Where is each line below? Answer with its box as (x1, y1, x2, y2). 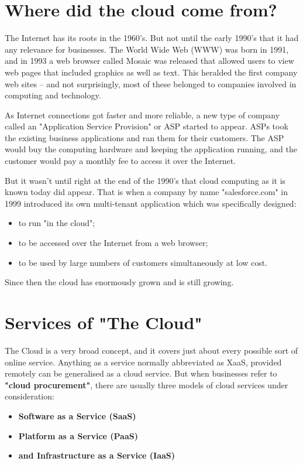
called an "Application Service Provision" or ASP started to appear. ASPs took (5, 120, 288, 132)
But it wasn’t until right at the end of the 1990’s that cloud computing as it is (5, 174, 286, 186)
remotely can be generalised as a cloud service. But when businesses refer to (5, 367, 277, 379)
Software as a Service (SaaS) (18, 409, 136, 422)
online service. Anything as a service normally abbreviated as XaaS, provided (5, 355, 282, 368)
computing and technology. (5, 89, 101, 101)
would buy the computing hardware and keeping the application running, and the (5, 143, 297, 155)
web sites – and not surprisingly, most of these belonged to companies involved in (5, 77, 297, 90)
